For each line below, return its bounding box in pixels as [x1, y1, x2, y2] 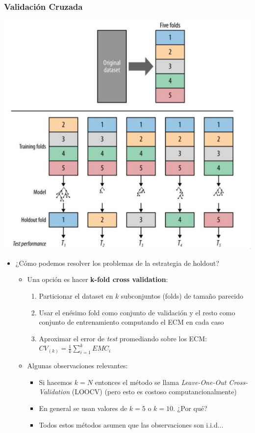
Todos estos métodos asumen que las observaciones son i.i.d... [39, 419, 224, 430]
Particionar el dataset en [39, 291, 113, 301]
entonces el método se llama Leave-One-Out [95, 377, 227, 387]
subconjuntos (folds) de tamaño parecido [121, 291, 244, 301]
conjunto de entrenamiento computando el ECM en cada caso [39, 317, 224, 327]
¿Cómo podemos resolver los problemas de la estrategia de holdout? [15, 257, 219, 268]
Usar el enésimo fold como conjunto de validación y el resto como [39, 307, 235, 317]
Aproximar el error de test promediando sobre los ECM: [39, 333, 207, 343]
